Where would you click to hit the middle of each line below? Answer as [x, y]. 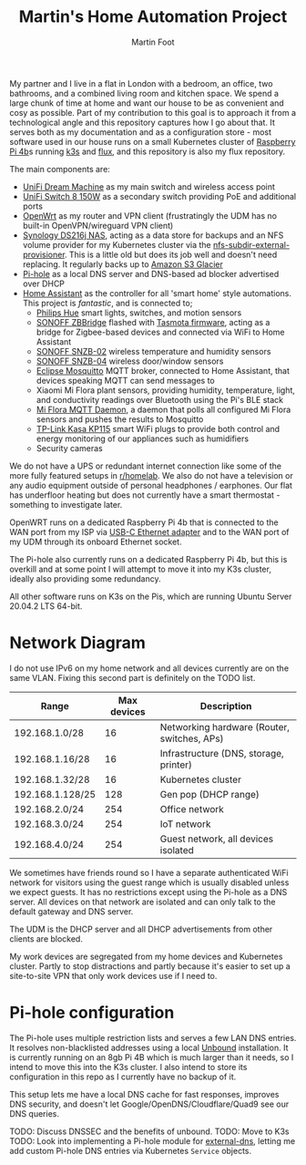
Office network [192, 809]
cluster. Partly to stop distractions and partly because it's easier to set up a [150, 966]
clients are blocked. [46, 938]
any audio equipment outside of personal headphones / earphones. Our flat [151, 485]
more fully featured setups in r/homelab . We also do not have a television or [151, 475]
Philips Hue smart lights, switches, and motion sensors [139, 313]
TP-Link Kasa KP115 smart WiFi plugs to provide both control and [158, 428]
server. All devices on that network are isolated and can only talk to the [143, 902]
